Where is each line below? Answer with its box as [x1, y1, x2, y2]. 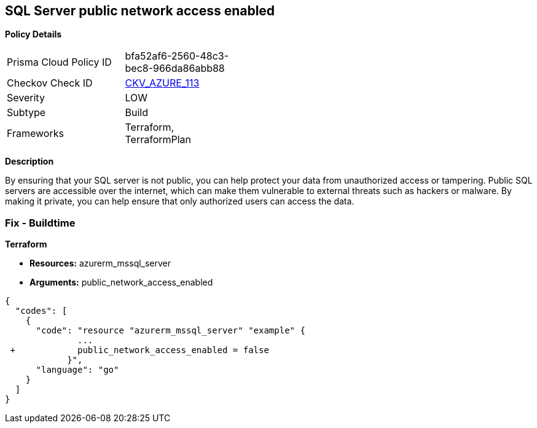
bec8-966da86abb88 [125, 62, 225, 75]
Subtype [7, 106, 46, 119]
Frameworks [7, 127, 64, 140]
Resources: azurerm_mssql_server [29, 258, 171, 269]
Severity [7, 91, 45, 104]
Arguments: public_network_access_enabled [29, 277, 213, 288]
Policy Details [5, 29, 62, 40]
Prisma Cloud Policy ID [7, 56, 112, 69]
